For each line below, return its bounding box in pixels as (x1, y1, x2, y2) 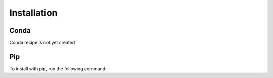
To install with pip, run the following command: (9, 65, 107, 72)
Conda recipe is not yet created (9, 40, 75, 46)
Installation (9, 7, 58, 18)
